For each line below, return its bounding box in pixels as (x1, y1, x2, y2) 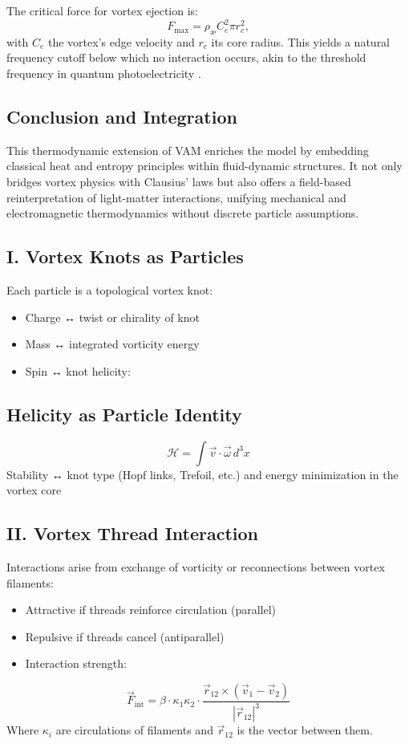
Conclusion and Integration (6, 104, 237, 129)
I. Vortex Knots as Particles (6, 244, 244, 269)
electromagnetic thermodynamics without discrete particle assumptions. (6, 205, 359, 222)
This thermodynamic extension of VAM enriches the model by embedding (6, 141, 369, 158)
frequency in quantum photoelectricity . (6, 65, 201, 82)
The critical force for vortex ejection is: (6, 2, 198, 18)
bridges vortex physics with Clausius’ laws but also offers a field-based (6, 173, 351, 190)
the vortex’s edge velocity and (47, 33, 195, 50)
